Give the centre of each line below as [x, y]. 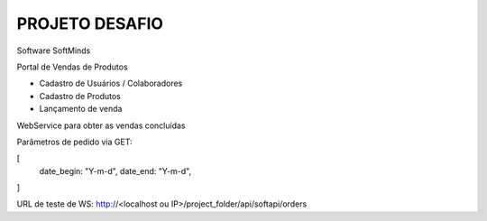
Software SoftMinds [54, 51]
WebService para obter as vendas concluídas [101, 125]
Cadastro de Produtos [80, 96]
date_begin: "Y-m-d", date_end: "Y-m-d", [115, 170]
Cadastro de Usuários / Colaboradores [111, 83]
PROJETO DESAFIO [90, 23]
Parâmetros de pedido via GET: [74, 142]
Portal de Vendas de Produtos [72, 67]
